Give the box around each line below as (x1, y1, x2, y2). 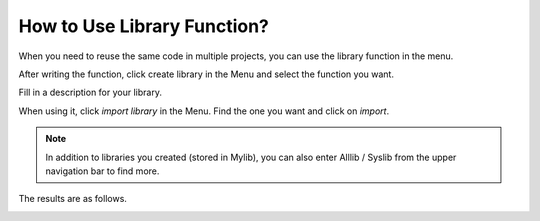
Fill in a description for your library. (18, 86, 162, 99)
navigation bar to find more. (45, 165, 160, 177)
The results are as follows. (18, 193, 127, 205)
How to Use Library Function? (18, 15, 270, 37)
